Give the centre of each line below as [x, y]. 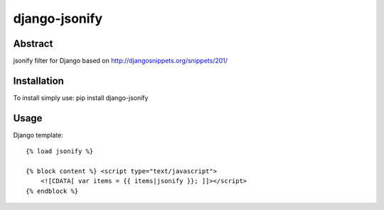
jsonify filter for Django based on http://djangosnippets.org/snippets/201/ [120, 61]
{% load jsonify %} [60, 151]
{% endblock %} [52, 191]
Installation [38, 81]
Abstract [33, 44]
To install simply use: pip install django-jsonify [81, 98]
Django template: [38, 135]
